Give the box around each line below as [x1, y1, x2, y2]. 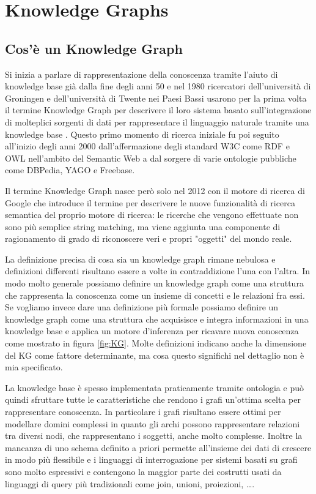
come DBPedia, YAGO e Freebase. [5, 163, 135, 176]
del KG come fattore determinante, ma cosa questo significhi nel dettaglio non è [5, 348, 304, 361]
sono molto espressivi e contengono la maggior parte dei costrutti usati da [5, 465, 282, 477]
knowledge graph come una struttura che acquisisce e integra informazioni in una [5, 312, 309, 325]
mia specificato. [5, 361, 63, 373]
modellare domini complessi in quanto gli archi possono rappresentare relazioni [5, 417, 300, 430]
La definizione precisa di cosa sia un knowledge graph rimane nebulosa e [5, 252, 276, 265]
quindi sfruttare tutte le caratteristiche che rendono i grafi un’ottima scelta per [5, 393, 301, 406]
